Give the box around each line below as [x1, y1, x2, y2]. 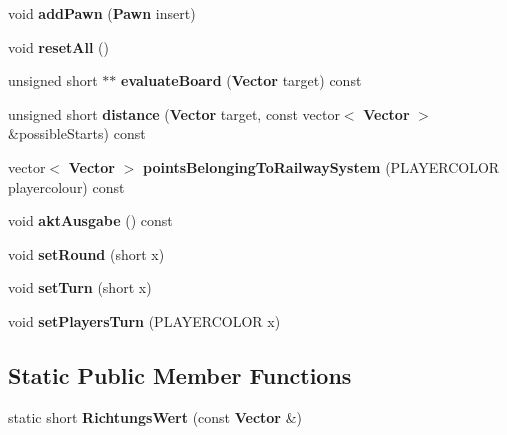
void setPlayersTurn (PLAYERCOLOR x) [8, 310, 281, 331]
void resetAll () [8, 36, 110, 57]
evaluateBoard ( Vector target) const [121, 70, 362, 91]
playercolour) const [8, 176, 125, 197]
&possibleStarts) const [8, 123, 146, 144]
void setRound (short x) [8, 243, 165, 264]
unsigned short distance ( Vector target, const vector [8, 103, 340, 124]
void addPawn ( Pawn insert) [8, 3, 196, 23]
